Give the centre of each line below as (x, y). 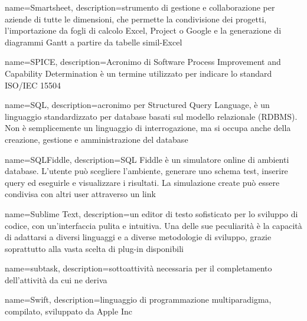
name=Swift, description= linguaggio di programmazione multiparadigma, (138, 299)
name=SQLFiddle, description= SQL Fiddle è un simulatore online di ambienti (147, 159)
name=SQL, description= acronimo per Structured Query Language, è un (137, 105)
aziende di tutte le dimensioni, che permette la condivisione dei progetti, (136, 19)
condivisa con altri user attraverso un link (80, 194)
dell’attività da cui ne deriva (56, 279)
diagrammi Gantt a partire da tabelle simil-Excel (94, 42)
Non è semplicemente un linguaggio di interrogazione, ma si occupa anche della (148, 128)
